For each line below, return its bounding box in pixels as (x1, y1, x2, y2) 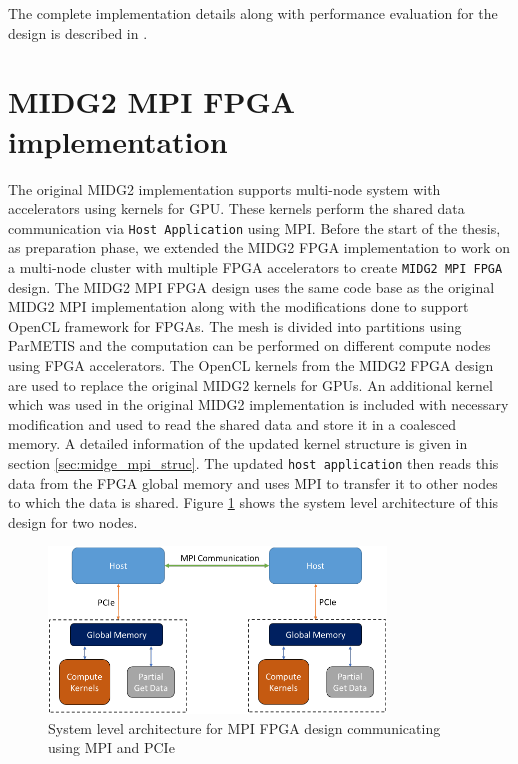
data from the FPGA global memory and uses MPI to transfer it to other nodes (8, 472, 498, 493)
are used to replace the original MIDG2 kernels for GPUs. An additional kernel (8, 374, 493, 395)
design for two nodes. (8, 511, 138, 532)
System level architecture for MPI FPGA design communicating (48, 717, 441, 738)
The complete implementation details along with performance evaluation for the (8, 3, 498, 23)
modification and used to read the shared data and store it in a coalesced (8, 413, 457, 434)
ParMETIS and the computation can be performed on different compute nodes (8, 335, 491, 356)
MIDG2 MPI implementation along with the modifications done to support (8, 296, 469, 317)
